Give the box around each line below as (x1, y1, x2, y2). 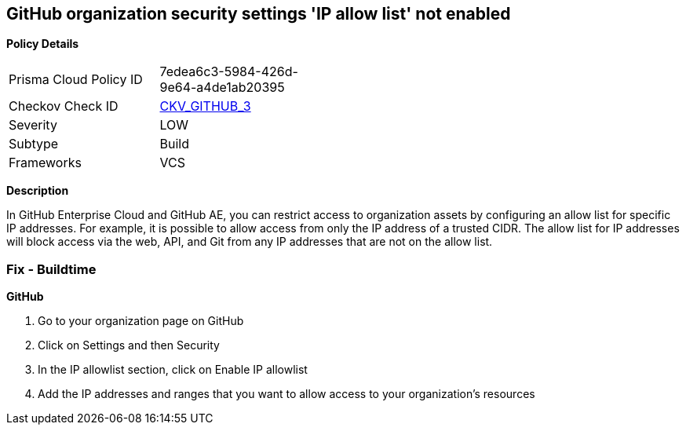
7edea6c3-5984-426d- (159, 64, 298, 80)
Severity (9, 117, 57, 133)
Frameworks (9, 155, 82, 171)
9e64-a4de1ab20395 (159, 79, 285, 96)
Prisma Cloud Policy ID (9, 71, 143, 88)
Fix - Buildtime (6, 261, 97, 277)
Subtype (9, 136, 59, 152)
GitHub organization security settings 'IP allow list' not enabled (6, 4, 511, 24)
